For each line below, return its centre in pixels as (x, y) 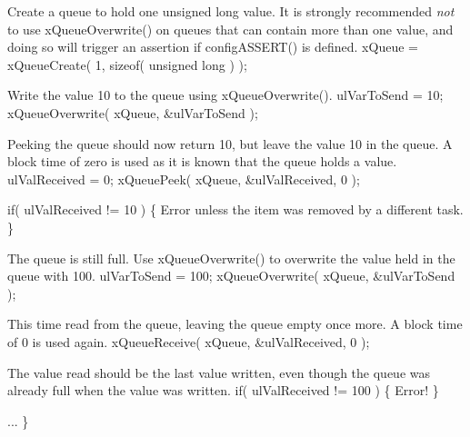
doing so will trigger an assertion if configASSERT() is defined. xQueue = (213, 47)
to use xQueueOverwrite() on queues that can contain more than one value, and (230, 29)
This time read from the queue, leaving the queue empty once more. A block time (235, 324)
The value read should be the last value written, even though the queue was (219, 372)
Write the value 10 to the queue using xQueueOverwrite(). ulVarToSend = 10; (225, 95)
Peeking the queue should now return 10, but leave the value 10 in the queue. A (230, 143)
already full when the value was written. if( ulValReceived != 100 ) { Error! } (223, 390)
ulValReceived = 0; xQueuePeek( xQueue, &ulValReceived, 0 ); (184, 179)
